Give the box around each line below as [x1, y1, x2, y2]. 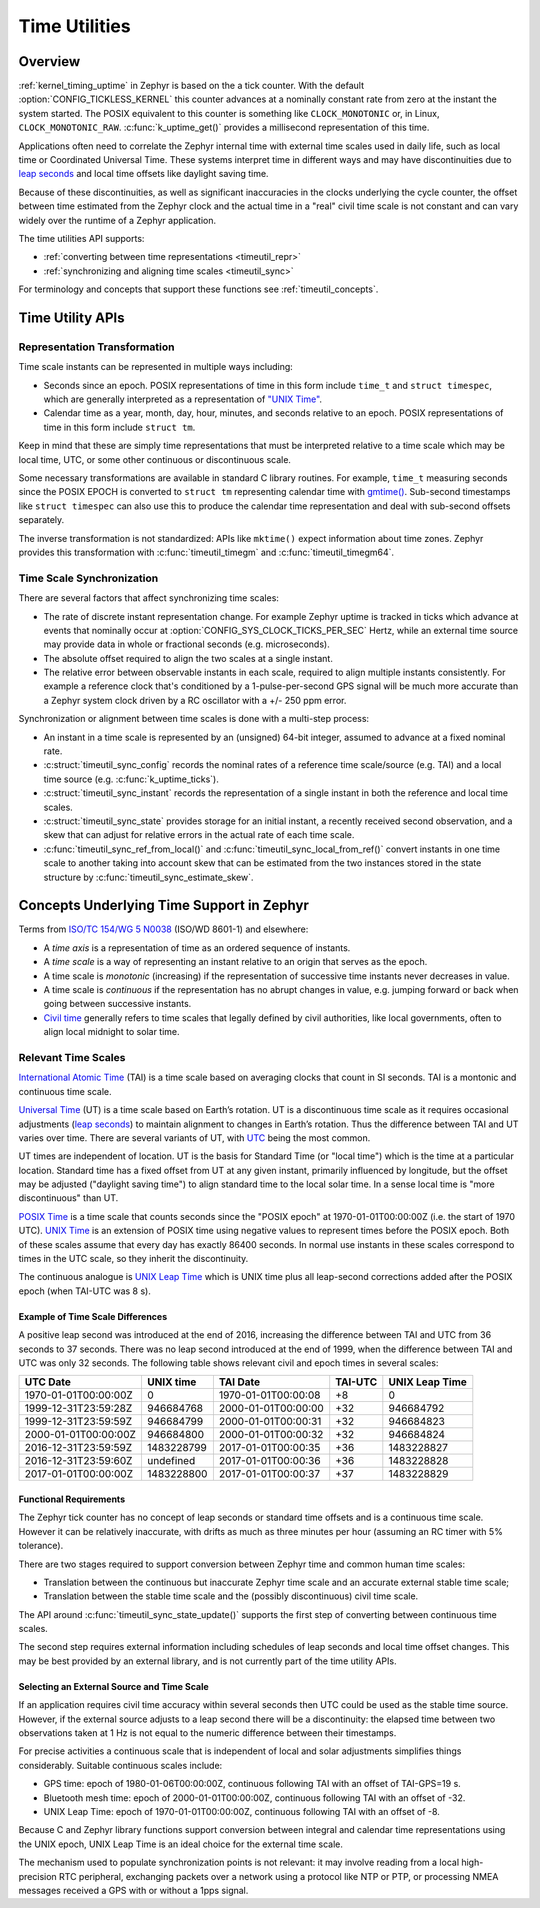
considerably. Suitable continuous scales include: [18, 1759, 223, 1771]
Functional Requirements [18, 1493, 125, 1505]
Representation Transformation [18, 340, 175, 354]
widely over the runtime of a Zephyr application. [18, 214, 217, 226]
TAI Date [218, 1375, 260, 1389]
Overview [18, 53, 81, 70]
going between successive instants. [43, 998, 192, 1010]
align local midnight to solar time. [43, 1026, 180, 1038]
